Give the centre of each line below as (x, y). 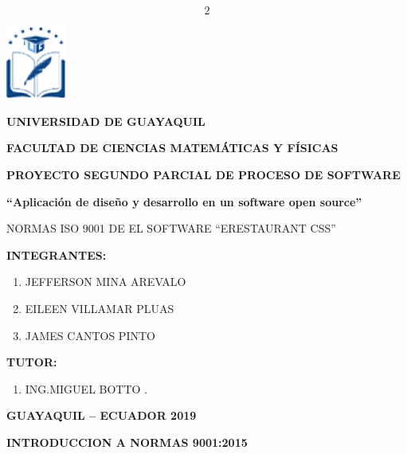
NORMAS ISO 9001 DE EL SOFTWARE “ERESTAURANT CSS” (171, 228)
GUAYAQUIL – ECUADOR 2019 (102, 415)
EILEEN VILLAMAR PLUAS (100, 308)
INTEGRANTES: (57, 254)
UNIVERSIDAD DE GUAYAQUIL (106, 121)
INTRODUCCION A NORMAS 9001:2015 (127, 442)
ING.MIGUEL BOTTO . (86, 388)
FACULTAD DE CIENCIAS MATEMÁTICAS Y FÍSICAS (172, 148)
